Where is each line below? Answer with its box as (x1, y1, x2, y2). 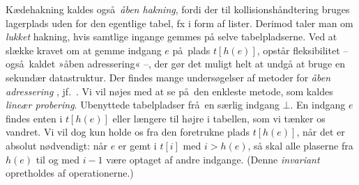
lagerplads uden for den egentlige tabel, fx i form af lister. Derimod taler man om (6, 15, 353, 30)
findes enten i (6, 111, 63, 125)
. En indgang (290, 97, 346, 112)
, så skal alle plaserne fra (247, 138, 353, 152)
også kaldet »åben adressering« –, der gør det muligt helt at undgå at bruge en (6, 56, 345, 71)
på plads (172, 42, 211, 57)
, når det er (296, 124, 345, 139)
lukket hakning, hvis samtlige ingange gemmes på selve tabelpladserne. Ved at (6, 29, 337, 44)
